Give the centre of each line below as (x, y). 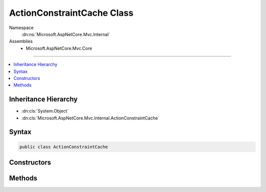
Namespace (21, 28)
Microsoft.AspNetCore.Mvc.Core (59, 48)
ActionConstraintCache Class (71, 13)
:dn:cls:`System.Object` (45, 111)
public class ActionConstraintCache (64, 147)
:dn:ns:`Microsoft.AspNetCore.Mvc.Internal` (66, 34)
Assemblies (21, 41)
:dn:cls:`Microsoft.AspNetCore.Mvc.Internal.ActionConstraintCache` (90, 118)
